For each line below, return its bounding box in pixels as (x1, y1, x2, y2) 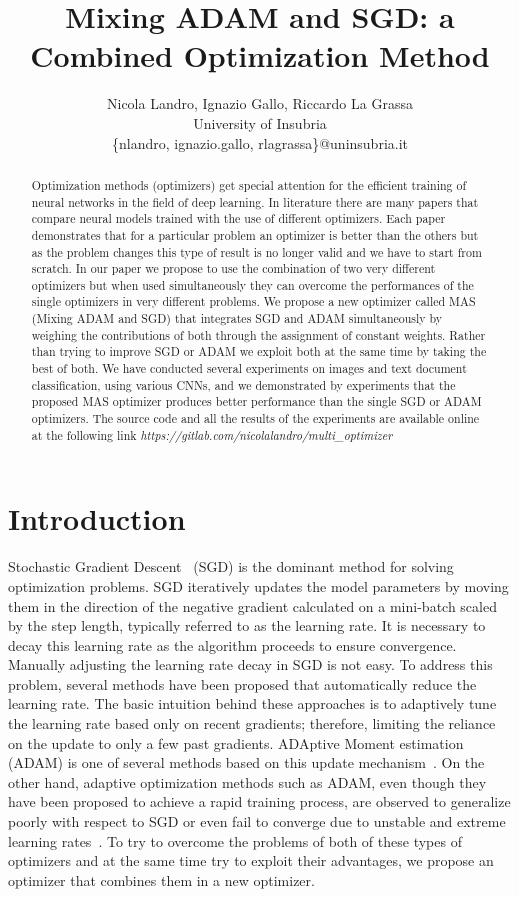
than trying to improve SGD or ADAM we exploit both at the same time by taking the (31, 343, 487, 360)
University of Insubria (193, 112, 327, 133)
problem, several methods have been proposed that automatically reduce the (8, 673, 477, 694)
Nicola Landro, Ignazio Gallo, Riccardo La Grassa (107, 93, 413, 114)
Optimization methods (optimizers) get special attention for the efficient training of (31, 176, 467, 193)
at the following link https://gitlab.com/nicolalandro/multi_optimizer (31, 426, 393, 443)
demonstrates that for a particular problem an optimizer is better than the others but (31, 226, 479, 243)
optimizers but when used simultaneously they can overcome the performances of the (31, 276, 474, 293)
